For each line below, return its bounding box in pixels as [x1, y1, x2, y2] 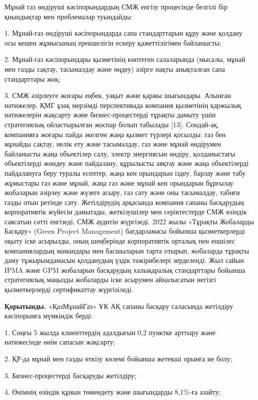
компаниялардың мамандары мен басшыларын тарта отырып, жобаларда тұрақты [4, 245, 249, 255]
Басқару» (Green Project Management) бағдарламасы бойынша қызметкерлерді [4, 226, 245, 236]
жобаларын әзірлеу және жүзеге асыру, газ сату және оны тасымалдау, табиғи [4, 187, 240, 198]
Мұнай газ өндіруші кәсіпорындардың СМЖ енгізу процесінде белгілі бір [4, 1, 228, 11]
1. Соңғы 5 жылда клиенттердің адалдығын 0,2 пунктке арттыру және [4, 327, 216, 337]
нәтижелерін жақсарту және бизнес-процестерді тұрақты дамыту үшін [4, 109, 216, 120]
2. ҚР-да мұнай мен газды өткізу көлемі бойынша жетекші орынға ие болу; [4, 353, 232, 363]
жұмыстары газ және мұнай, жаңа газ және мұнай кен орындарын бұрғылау [4, 177, 234, 188]
